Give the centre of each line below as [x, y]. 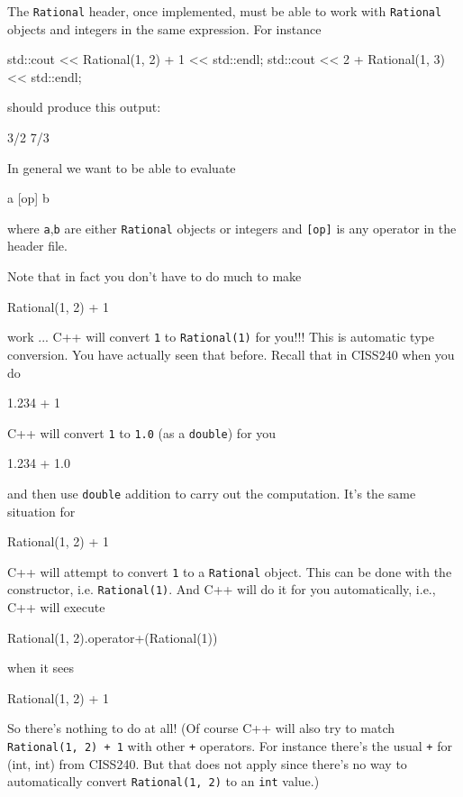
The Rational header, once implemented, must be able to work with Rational [225, 11]
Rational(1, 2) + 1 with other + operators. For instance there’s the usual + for [230, 746]
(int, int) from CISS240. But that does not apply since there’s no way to [207, 763]
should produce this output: [84, 107]
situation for [41, 511]
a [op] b [28, 198]
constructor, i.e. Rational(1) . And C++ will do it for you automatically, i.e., [222, 589]
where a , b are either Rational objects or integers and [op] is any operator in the [232, 228]
